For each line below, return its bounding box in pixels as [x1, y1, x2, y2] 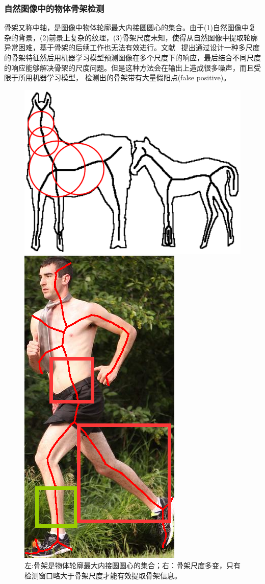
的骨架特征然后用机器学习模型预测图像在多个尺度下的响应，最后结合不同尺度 [4, 52, 261, 62]
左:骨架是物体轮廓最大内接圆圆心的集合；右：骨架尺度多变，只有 [24, 560, 241, 571]
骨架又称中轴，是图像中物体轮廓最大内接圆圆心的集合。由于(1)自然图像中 [4, 22, 249, 33]
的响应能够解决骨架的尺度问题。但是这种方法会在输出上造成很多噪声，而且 [4, 62, 254, 73]
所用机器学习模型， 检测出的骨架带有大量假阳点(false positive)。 [18, 72, 231, 83]
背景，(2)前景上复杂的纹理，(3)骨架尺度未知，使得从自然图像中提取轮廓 [18, 32, 258, 42]
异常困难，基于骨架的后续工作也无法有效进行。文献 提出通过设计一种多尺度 [4, 42, 260, 53]
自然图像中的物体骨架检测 [4, 2, 104, 14]
